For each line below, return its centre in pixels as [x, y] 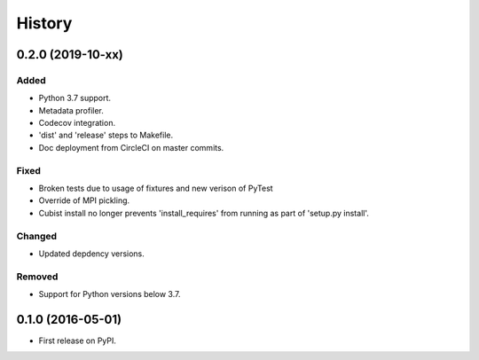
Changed [37, 236]
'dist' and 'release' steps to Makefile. [106, 135]
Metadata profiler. [71, 110]
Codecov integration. [77, 123]
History [44, 23]
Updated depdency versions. [92, 254]
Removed [37, 277]
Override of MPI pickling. [84, 200]
